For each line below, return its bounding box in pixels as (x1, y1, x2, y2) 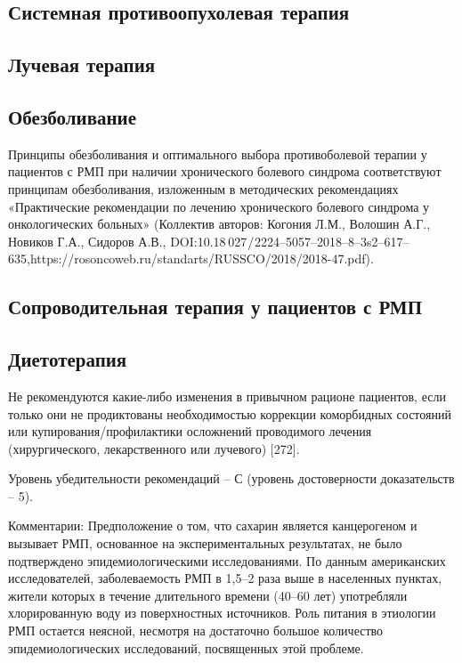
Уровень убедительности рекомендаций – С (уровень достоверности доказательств (8, 469, 455, 488)
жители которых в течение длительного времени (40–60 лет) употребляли (8, 586, 408, 604)
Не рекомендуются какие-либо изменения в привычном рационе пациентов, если (8, 386, 446, 405)
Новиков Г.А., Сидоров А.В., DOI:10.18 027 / (8, 231, 255, 250)
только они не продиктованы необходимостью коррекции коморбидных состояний (8, 404, 451, 423)
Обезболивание (8, 102, 137, 130)
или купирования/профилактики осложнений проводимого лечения (8, 422, 372, 441)
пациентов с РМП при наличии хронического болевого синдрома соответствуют (8, 162, 442, 181)
